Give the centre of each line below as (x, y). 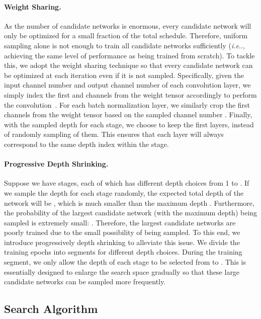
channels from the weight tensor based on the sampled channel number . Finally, (128, 114)
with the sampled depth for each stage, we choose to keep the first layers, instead (129, 124)
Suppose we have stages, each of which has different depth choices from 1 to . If (127, 183)
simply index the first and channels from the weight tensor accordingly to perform (130, 94)
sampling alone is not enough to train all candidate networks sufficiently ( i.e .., (124, 45)
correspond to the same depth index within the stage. (86, 144)
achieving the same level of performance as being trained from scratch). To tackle (129, 55)
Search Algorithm (51, 309)
